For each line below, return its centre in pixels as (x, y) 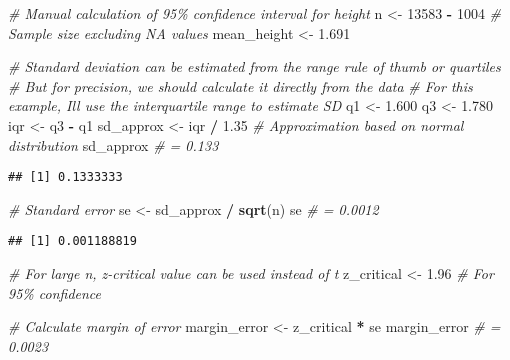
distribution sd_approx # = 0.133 (113, 144)
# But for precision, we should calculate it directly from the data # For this (240, 85)
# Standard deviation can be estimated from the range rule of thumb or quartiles (254, 66)
